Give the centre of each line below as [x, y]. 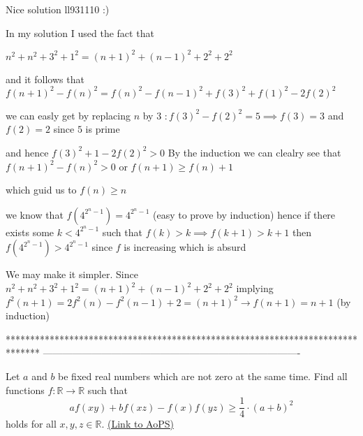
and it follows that [45, 79]
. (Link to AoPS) [138, 424]
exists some [30, 232]
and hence [27, 152]
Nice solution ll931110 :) [58, 9]
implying [255, 288]
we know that [35, 214]
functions [25, 390]
